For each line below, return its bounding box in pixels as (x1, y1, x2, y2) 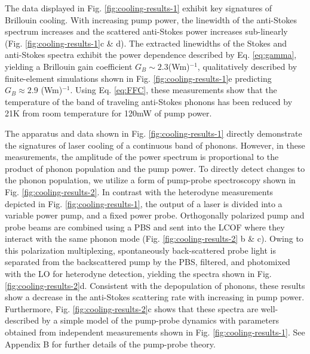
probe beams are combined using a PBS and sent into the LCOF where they (5, 220, 285, 233)
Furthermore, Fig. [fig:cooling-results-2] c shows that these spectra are (5, 302, 259, 315)
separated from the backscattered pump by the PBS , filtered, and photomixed (5, 256, 290, 268)
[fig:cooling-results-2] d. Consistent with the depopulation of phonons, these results (5, 279, 305, 291)
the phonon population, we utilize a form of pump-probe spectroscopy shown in (5, 174, 296, 186)
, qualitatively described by (197, 60, 297, 72)
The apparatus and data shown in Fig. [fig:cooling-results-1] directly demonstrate (5, 127, 302, 139)
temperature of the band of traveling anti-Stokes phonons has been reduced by (5, 95, 293, 107)
